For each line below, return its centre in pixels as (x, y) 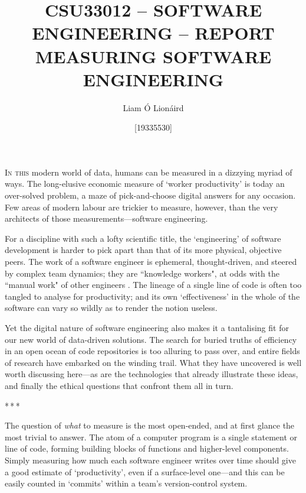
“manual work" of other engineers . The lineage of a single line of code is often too (153, 285)
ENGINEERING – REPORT (153, 33)
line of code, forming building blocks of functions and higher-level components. (147, 448)
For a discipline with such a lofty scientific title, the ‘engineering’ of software (143, 238)
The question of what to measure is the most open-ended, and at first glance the (150, 425)
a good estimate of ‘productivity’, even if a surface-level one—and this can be (145, 471)
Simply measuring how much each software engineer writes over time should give (150, 460)
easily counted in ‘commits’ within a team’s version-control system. (126, 483)
